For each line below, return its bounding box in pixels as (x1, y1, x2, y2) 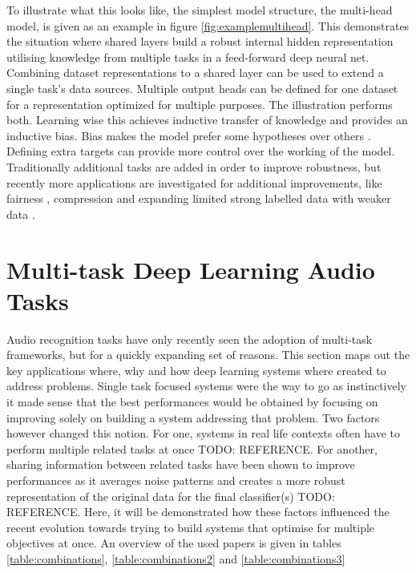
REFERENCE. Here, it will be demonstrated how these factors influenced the (6, 503, 390, 520)
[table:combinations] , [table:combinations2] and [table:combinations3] (6, 550, 345, 567)
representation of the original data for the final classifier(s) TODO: (6, 487, 335, 504)
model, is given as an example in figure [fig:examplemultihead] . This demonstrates (6, 17, 410, 34)
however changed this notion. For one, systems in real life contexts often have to (6, 425, 401, 442)
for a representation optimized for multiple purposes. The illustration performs (6, 95, 393, 112)
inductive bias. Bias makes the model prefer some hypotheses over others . (6, 127, 371, 143)
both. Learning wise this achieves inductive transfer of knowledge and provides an (6, 111, 408, 128)
